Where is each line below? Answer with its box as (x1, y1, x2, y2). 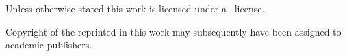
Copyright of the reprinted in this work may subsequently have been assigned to (5, 24, 342, 38)
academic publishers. (5, 38, 92, 52)
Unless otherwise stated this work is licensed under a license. (5, 1, 265, 15)
